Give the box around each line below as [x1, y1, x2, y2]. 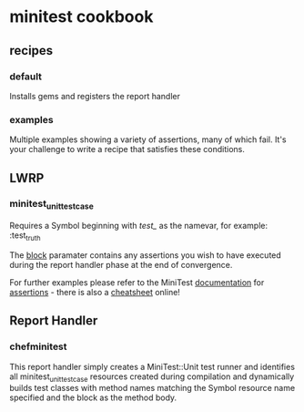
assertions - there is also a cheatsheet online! [9, 286, 180, 297]
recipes [9, 43, 54, 58]
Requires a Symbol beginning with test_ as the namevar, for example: [9, 221, 269, 232]
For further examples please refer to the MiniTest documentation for [9, 276, 265, 288]
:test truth [9, 230, 41, 242]
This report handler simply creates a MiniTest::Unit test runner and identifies [9, 361, 296, 372]
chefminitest [9, 340, 67, 353]
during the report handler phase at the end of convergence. [9, 259, 233, 270]
